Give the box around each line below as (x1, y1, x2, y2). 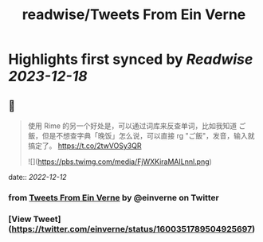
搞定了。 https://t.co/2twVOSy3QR (27, 141, 142, 150)
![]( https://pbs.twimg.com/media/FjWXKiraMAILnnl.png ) (27, 157, 213, 166)
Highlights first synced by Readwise (8, 50, 253, 68)
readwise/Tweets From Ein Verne (22, 6, 246, 24)
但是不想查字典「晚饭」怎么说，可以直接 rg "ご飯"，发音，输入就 (41, 131, 255, 140)
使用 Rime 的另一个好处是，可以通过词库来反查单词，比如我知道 (27, 121, 237, 131)
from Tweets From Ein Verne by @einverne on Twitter (8, 192, 219, 203)
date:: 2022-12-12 (8, 173, 67, 181)
